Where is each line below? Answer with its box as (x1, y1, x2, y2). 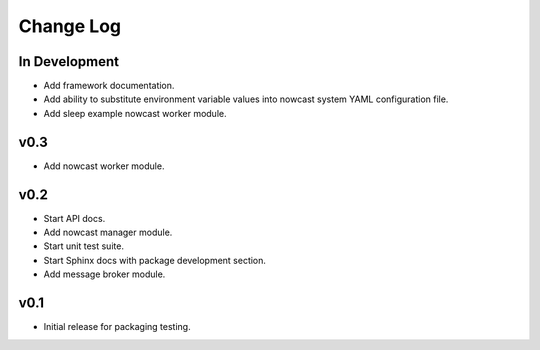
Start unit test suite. (43, 240, 125, 252)
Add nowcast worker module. (43, 160, 165, 172)
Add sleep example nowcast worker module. (43, 107, 227, 119)
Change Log (18, 15, 122, 37)
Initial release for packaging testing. (43, 321, 191, 333)
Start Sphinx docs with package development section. (43, 254, 267, 266)
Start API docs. (43, 212, 106, 224)
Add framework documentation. (43, 80, 175, 92)
